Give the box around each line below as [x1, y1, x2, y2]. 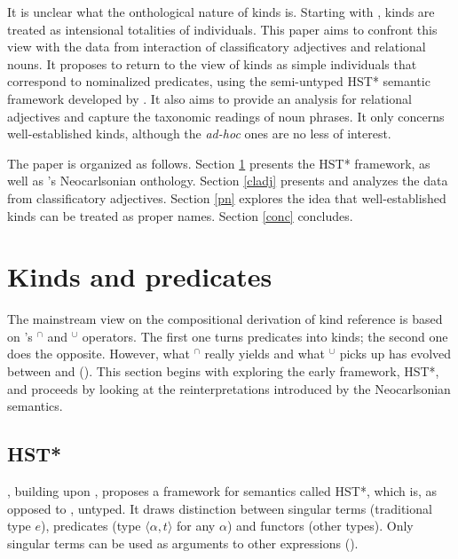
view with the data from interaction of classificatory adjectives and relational [7, 37, 426, 56]
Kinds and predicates [7, 258, 272, 295]
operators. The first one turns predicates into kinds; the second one [82, 327, 448, 345]
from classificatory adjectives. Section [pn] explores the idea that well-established [7, 188, 446, 207]
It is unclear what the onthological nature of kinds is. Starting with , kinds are [7, 3, 435, 20]
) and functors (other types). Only [226, 516, 414, 535]
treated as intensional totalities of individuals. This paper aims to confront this [7, 20, 438, 38]
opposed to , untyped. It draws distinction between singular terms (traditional [7, 499, 432, 517]
